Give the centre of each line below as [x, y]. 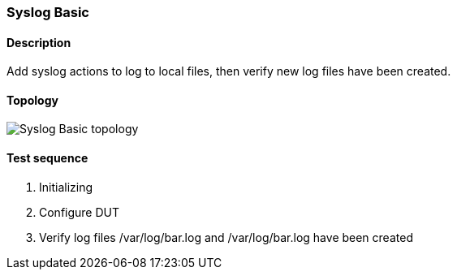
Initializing [66, 187]
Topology [32, 100]
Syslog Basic [48, 12]
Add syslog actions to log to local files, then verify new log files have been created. [229, 71]
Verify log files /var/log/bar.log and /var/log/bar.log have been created [226, 237]
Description [39, 42]
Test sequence [47, 158]
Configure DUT [80, 212]
